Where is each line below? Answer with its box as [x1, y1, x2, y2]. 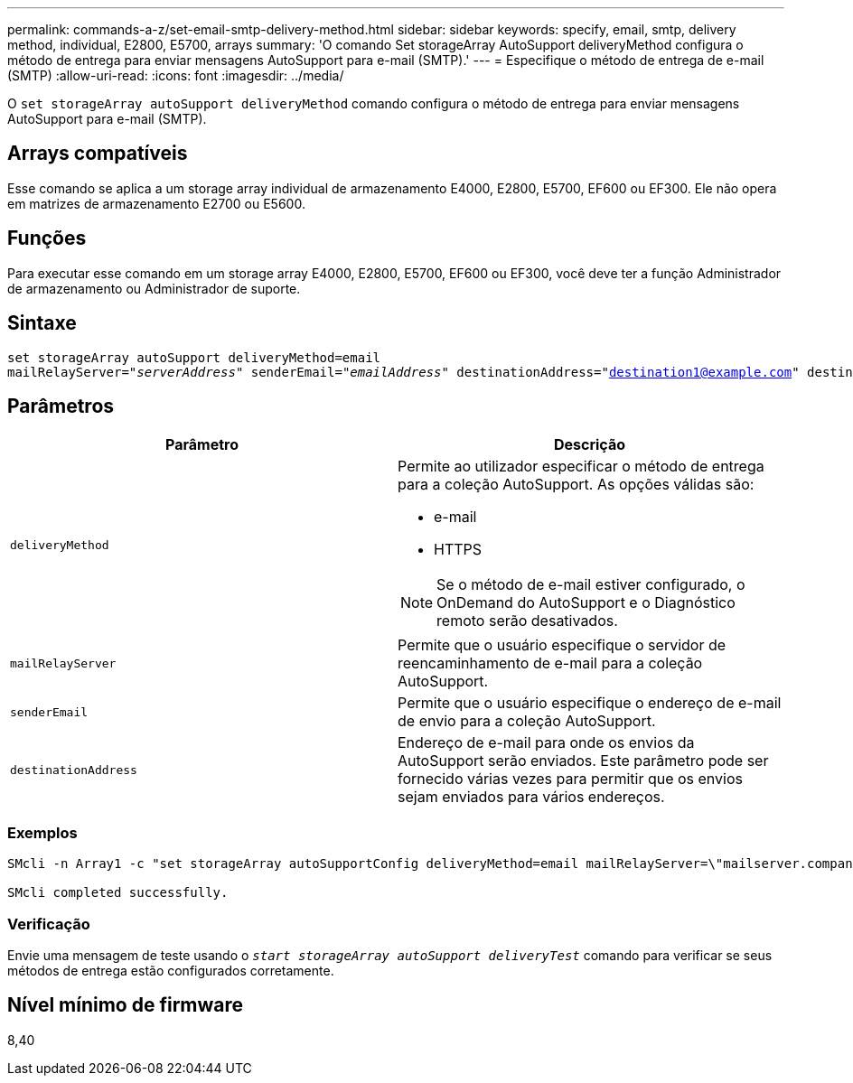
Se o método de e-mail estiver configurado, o [436, 575, 745, 594]
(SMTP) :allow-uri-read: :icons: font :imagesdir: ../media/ [7, 68, 344, 83]
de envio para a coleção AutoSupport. [398, 712, 656, 731]
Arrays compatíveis [7, 142, 188, 165]
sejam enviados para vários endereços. [398, 788, 665, 807]
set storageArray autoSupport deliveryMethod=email [7, 350, 381, 365]
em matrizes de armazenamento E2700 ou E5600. [7, 195, 305, 211]
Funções [7, 227, 87, 250]
